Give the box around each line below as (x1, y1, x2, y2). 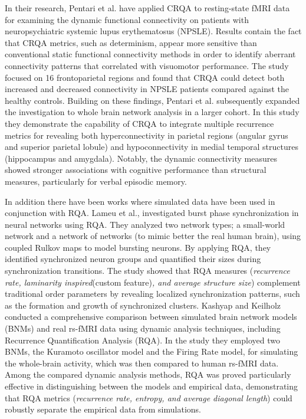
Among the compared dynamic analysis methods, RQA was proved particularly (5, 368, 291, 381)
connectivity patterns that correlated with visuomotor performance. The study (5, 59, 289, 71)
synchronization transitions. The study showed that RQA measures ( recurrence (5, 264, 290, 277)
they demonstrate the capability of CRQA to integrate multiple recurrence (5, 117, 274, 129)
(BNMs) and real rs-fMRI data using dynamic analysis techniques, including (5, 322, 281, 335)
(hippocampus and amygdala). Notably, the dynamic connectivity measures (5, 152, 277, 164)
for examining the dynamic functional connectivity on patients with (5, 13, 249, 25)
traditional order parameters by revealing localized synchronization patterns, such (5, 287, 300, 300)
